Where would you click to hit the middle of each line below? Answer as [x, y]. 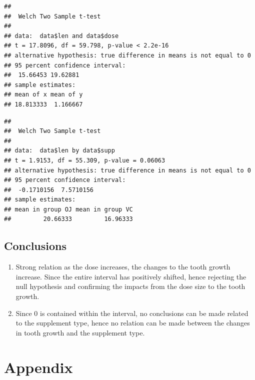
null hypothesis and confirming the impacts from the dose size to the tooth [130, 286]
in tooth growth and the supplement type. [80, 332]
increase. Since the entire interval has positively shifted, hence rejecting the [131, 276]
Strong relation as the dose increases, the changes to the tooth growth [123, 267]
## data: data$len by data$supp [59, 151]
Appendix [38, 367]
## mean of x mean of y [43, 95]
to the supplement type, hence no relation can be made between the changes [133, 323]
